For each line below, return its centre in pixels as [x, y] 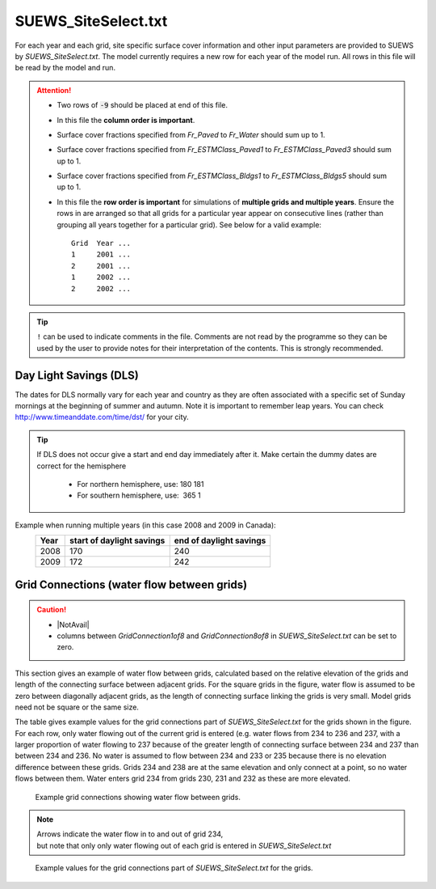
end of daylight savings [220, 540]
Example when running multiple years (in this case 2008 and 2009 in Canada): [145, 525]
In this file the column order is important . [126, 120]
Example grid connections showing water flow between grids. [138, 797]
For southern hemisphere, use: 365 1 [139, 495]
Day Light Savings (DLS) [77, 375]
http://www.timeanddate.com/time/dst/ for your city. [102, 417]
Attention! [54, 90]
